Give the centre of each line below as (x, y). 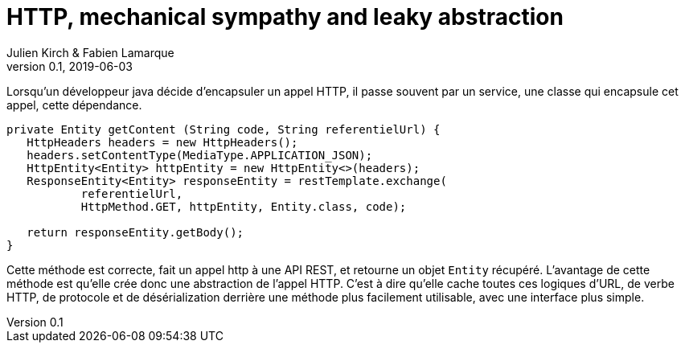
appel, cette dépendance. (74, 105)
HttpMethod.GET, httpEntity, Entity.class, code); (244, 206)
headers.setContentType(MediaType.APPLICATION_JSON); (200, 155)
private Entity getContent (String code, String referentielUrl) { (224, 129)
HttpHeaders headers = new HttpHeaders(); (162, 142)
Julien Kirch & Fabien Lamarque (90, 52)
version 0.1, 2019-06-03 (70, 66)
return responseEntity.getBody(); (135, 232)
